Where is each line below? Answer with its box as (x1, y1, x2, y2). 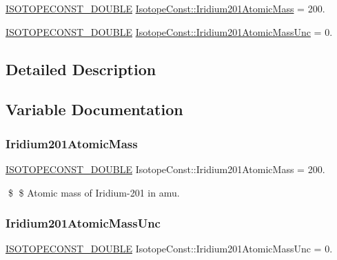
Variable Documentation (6, 99, 183, 120)
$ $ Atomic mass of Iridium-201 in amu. (8, 185, 180, 199)
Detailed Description (6, 58, 156, 79)
